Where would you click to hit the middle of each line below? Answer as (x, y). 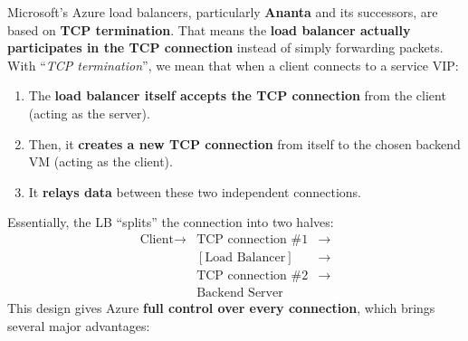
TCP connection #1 (253, 239)
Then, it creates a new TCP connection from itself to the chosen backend (244, 143)
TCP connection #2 (253, 276)
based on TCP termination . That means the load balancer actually (209, 29)
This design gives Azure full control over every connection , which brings (221, 308)
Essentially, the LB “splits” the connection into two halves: (171, 222)
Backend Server (240, 294)
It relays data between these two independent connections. (195, 191)
